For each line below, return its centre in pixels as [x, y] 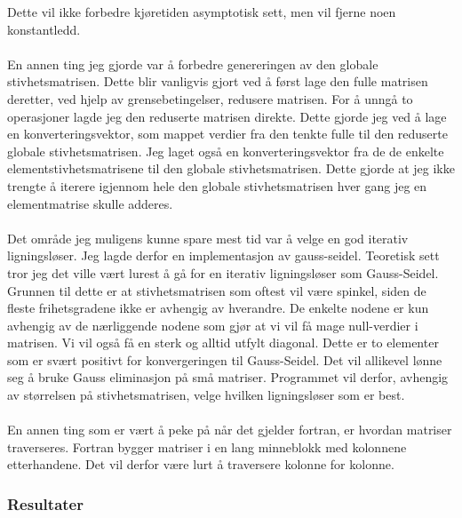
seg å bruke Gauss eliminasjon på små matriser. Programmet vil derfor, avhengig [228, 377]
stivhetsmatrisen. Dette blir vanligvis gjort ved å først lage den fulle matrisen [218, 81]
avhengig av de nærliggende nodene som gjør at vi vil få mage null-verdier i [213, 325]
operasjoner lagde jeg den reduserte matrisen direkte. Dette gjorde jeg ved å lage [227, 116]
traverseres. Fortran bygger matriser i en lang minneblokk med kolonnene [207, 446]
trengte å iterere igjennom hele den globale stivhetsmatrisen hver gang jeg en [217, 185]
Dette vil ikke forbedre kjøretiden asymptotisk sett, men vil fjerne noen [202, 12]
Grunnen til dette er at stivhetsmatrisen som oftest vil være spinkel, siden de [217, 290]
